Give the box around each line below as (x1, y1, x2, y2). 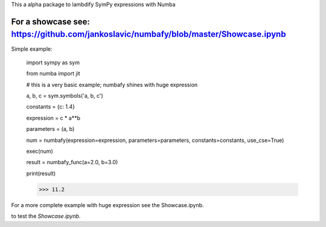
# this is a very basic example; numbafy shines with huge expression (26, 81, 198, 88)
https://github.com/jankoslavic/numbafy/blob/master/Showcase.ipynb (11, 29, 286, 39)
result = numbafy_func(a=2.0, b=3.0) (26, 159, 118, 166)
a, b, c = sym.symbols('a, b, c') (26, 92, 104, 100)
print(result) (26, 170, 56, 177)
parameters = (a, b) (26, 126, 75, 133)
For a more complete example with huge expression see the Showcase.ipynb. (11, 201, 205, 208)
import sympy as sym (26, 59, 80, 66)
